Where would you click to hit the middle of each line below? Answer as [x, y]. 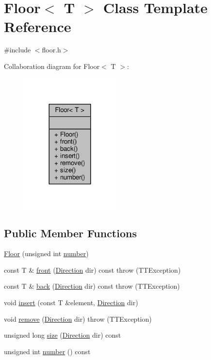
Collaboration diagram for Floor [52, 66]
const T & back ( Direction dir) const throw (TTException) [92, 286]
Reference [38, 26]
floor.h [51, 50]
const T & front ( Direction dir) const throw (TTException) [92, 270]
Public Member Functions [70, 233]
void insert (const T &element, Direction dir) [71, 303]
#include [17, 50]
